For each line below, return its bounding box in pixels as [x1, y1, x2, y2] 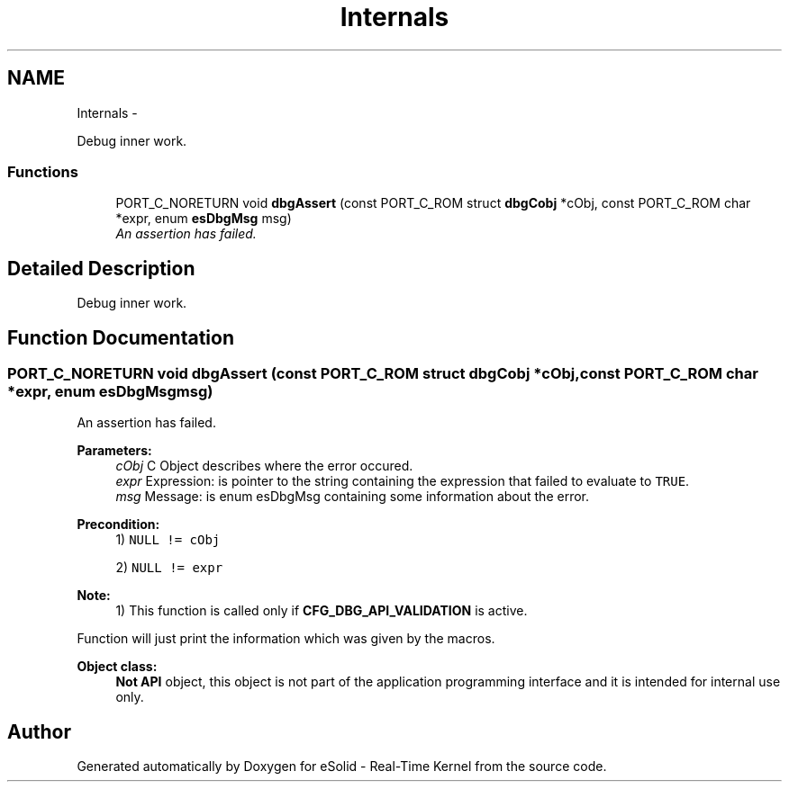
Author [7, 720, 71, 743]
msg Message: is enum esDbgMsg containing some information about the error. [115, 489, 590, 505]
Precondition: [77, 516, 160, 533]
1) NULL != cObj [115, 532, 221, 548]
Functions [7, 162, 78, 181]
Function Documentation [7, 326, 234, 349]
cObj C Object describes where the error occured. [115, 458, 413, 474]
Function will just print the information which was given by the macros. [77, 631, 495, 647]
